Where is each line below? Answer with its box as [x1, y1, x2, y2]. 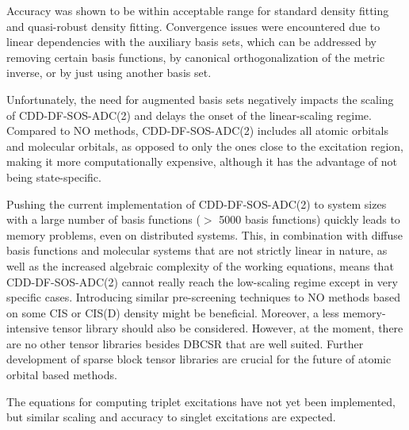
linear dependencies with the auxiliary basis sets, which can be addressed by [6, 33, 377, 50]
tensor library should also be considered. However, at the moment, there [52, 320, 403, 336]
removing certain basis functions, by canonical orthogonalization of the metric [6, 48, 385, 65]
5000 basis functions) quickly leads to [219, 211, 400, 228]
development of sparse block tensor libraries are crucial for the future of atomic [6, 351, 392, 367]
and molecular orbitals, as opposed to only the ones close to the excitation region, [6, 137, 403, 154]
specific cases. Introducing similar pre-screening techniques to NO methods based [6, 289, 400, 305]
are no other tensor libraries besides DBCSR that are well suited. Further [6, 335, 364, 351]
